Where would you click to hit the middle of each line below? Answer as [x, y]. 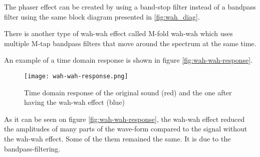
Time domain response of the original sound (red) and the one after [128, 92]
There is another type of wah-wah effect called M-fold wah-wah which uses [118, 33]
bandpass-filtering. [32, 148]
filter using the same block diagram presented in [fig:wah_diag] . [102, 16]
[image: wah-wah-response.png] [76, 76]
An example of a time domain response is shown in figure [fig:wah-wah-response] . [128, 60]
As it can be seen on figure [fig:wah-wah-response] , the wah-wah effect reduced [124, 119]
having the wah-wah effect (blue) [75, 102]
